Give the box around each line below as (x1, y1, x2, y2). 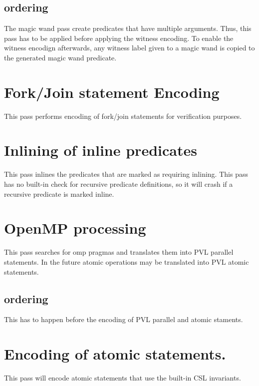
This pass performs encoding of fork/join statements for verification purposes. (4, 110, 242, 121)
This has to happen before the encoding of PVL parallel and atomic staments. (4, 314, 243, 325)
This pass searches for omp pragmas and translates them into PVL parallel (4, 247, 234, 257)
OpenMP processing (4, 218, 146, 238)
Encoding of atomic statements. (4, 344, 226, 364)
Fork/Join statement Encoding (4, 81, 220, 102)
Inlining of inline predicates (4, 140, 197, 160)
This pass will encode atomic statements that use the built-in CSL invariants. (4, 373, 241, 383)
